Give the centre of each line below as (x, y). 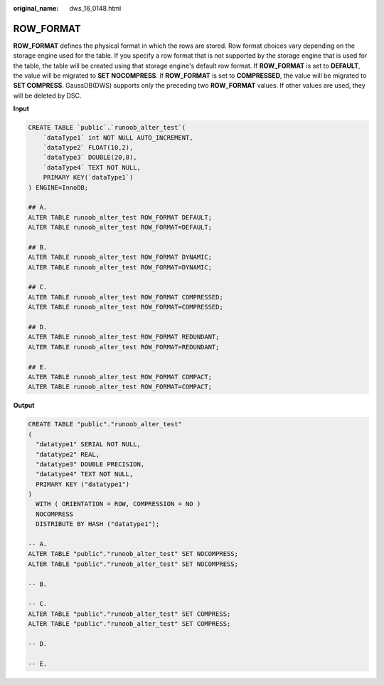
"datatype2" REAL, (68, 454)
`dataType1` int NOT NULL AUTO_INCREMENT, (118, 138)
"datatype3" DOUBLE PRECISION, (90, 464)
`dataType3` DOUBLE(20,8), (90, 158)
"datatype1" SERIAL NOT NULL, (89, 444)
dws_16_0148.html (95, 8)
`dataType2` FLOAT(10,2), (88, 148)
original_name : (36, 8)
